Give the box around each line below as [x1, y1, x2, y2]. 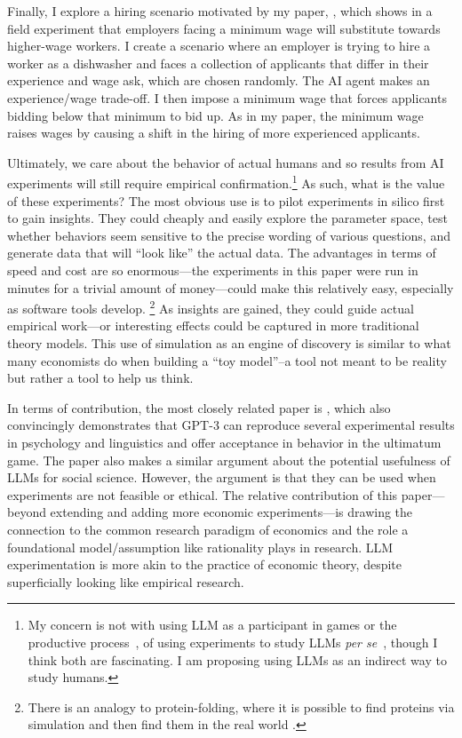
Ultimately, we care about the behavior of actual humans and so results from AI [7, 153, 444, 171]
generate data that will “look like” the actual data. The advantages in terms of [7, 243, 436, 262]
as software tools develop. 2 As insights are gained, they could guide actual [7, 297, 414, 317]
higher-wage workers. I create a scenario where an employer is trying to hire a [7, 36, 431, 55]
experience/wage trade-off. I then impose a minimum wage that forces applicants [7, 88, 447, 107]
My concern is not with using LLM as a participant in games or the [28, 615, 397, 634]
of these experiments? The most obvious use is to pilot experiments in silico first [7, 191, 445, 210]
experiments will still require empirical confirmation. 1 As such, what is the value [7, 171, 445, 192]
